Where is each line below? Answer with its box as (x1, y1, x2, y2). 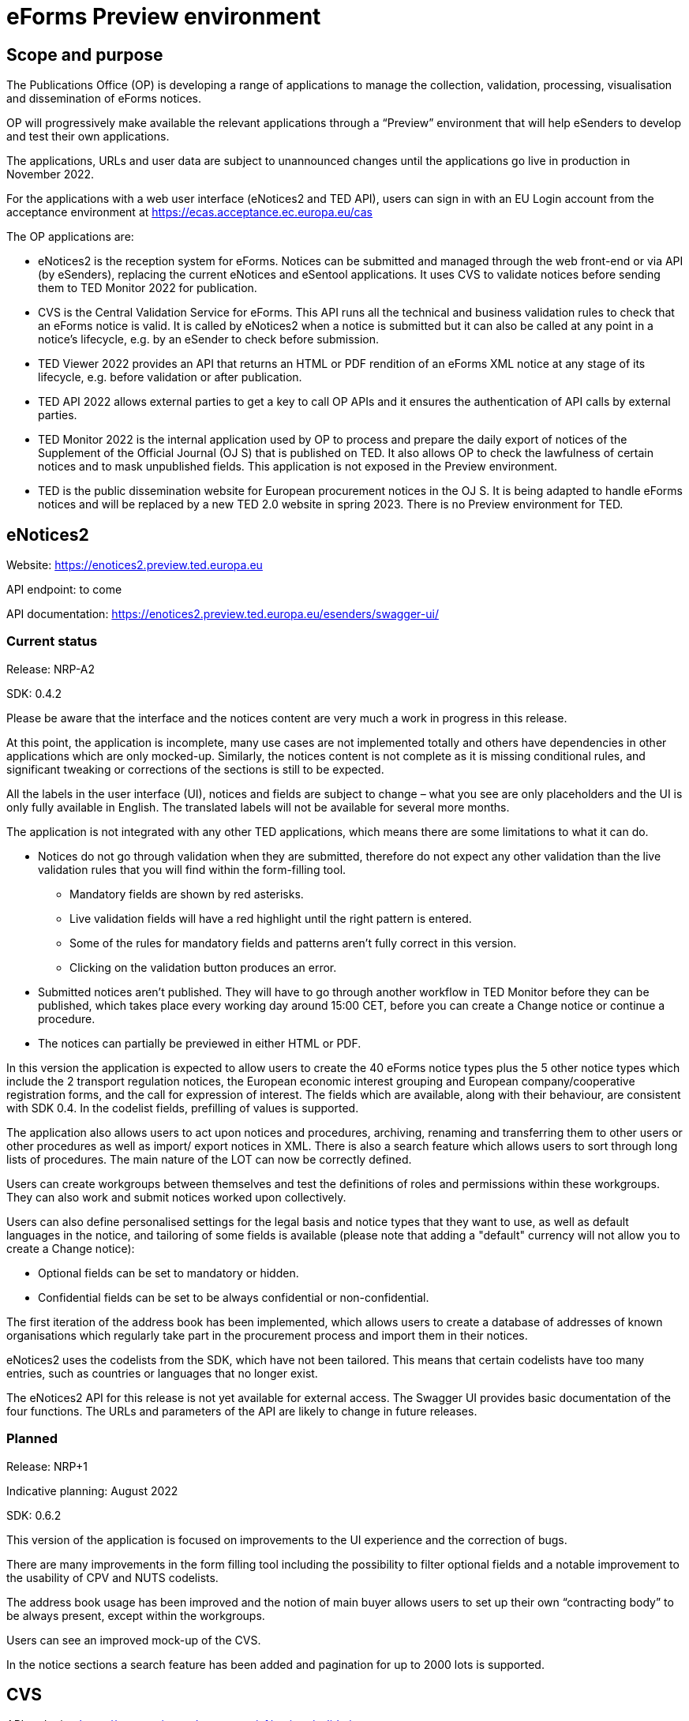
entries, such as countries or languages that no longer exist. (6, 1366, 318, 1380)
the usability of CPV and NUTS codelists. (6, 1570, 219, 1584)
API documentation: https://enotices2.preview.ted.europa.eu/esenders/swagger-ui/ (6, 607, 439, 621)
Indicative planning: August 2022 (6, 1483, 178, 1498)
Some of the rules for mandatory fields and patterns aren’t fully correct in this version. (69, 935, 517, 950)
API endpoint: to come (6, 583, 122, 597)
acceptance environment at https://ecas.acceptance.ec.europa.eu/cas (6, 205, 373, 219)
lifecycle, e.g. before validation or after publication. (38, 370, 302, 384)
